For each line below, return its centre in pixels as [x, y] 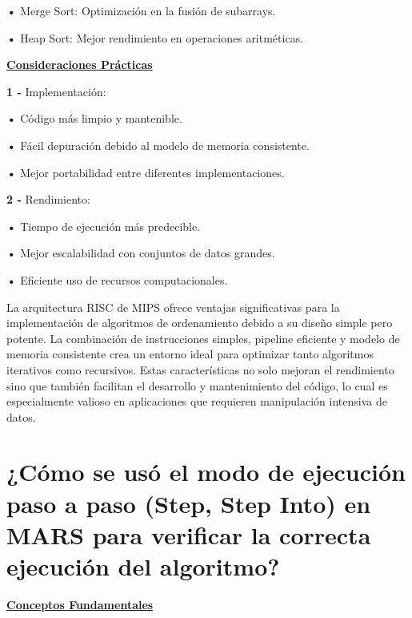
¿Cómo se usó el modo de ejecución [206, 472]
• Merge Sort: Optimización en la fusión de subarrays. [141, 10]
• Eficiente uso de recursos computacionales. [117, 279]
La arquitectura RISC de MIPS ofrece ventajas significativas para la [173, 307]
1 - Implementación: [56, 91]
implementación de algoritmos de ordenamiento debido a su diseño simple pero [200, 323]
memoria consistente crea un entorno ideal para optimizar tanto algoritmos [190, 354]
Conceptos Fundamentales [80, 604]
